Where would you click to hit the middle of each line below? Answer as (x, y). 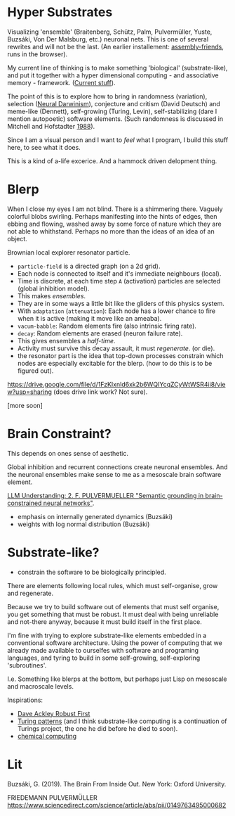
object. (18, 238)
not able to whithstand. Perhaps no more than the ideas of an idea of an (111, 231)
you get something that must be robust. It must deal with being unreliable (113, 614)
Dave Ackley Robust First (54, 713)
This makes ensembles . (52, 295)
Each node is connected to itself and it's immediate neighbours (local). (119, 273)
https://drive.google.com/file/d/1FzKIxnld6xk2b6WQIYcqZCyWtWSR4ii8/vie (116, 384)
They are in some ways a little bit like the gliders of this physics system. (121, 303)
